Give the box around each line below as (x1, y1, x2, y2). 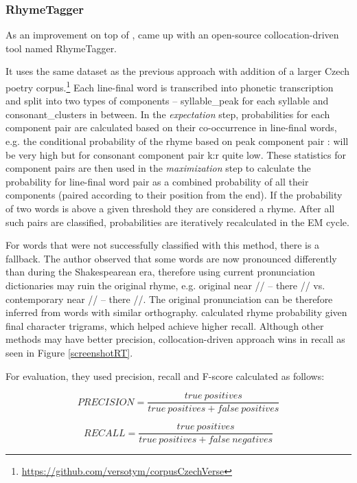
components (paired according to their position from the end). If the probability (5, 188, 343, 202)
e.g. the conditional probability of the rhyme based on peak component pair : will (5, 134, 349, 148)
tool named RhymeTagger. (5, 41, 117, 55)
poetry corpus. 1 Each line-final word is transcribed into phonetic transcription (5, 78, 334, 94)
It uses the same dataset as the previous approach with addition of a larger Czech (5, 64, 350, 78)
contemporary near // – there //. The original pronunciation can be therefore (5, 291, 333, 306)
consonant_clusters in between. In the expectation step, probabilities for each (5, 106, 330, 121)
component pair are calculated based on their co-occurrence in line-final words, (5, 120, 337, 135)
